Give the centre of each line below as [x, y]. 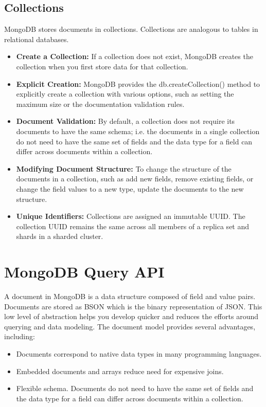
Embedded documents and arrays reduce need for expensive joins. [120, 371]
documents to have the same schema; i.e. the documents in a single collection [138, 131]
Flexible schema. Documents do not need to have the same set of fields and [135, 388]
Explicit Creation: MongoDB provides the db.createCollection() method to [138, 84]
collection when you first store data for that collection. [102, 66]
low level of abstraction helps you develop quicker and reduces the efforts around [131, 316]
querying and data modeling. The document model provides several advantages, [130, 326]
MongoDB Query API [84, 272]
